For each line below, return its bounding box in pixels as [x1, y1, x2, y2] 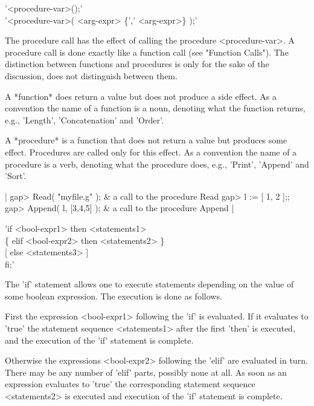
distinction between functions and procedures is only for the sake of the [5, 57, 269, 70]
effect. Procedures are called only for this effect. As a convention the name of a [5, 145, 297, 158]
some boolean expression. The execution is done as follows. [5, 289, 222, 302]
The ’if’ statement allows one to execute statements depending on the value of [5, 278, 294, 290]
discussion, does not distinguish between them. [5, 69, 178, 82]
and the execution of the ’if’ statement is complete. [5, 333, 194, 346]
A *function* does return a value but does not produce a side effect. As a [5, 90, 277, 102]
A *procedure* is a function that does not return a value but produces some [5, 134, 287, 146]
